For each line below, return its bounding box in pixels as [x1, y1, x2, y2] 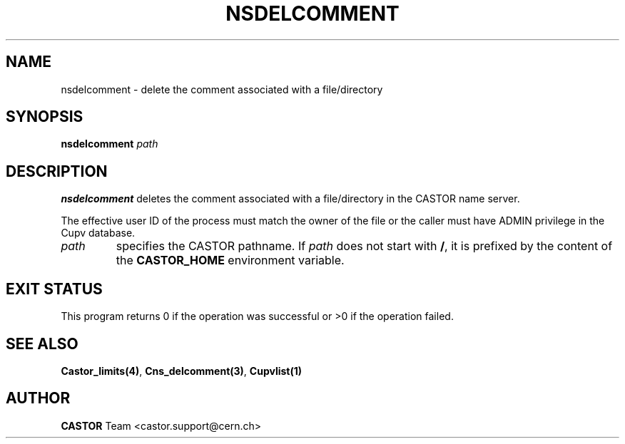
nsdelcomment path [61, 138, 158, 150]
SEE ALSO [6, 334, 78, 353]
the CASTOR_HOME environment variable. [116, 253, 345, 268]
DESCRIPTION [6, 162, 108, 180]
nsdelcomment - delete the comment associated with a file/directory [61, 83, 383, 95]
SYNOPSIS [6, 108, 83, 126]
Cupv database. [61, 227, 136, 239]
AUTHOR [6, 389, 71, 408]
